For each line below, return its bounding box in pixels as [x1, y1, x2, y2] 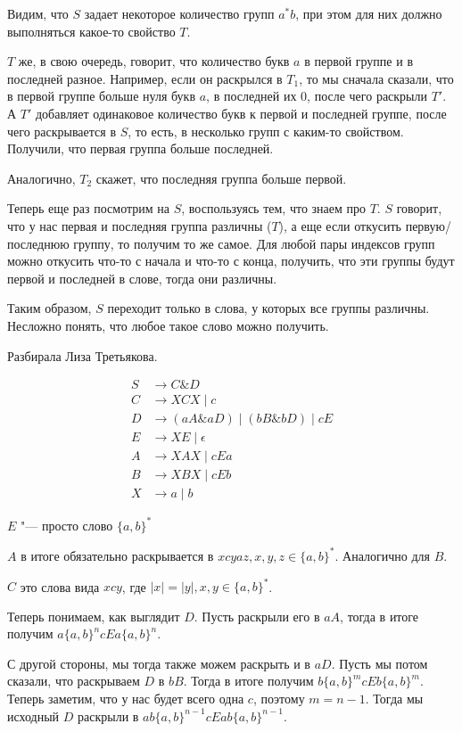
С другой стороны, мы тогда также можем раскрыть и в [7, 654, 310, 672]
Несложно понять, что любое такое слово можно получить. [7, 316, 329, 334]
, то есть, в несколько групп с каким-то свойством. [128, 121, 404, 140]
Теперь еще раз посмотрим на [7, 199, 169, 218]
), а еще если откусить [278, 216, 402, 234]
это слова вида [20, 577, 100, 595]
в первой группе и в [304, 52, 413, 70]
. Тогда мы [365, 688, 424, 707]
